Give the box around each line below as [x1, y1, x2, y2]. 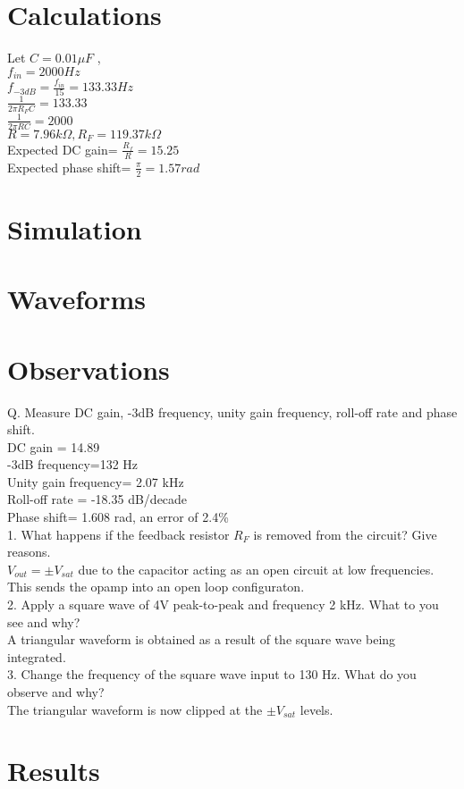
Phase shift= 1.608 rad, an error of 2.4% [7, 508, 229, 526]
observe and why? [7, 683, 105, 701]
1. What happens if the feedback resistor [7, 525, 230, 543]
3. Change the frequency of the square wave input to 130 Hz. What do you [7, 665, 417, 684]
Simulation [7, 210, 142, 247]
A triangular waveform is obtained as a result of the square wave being [7, 630, 396, 649]
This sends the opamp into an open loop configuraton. [7, 577, 305, 596]
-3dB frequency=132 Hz [7, 455, 139, 474]
